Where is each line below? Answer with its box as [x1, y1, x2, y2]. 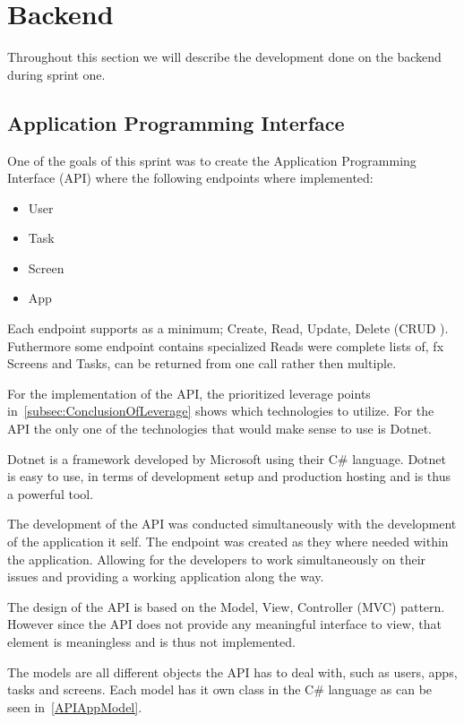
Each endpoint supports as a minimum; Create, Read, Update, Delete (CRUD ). [7, 319, 449, 338]
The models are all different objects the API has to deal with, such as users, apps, [7, 662, 458, 681]
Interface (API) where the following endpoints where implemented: [7, 168, 374, 187]
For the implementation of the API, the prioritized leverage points [7, 383, 371, 402]
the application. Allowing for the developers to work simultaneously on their [7, 549, 426, 568]
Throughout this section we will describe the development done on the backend [7, 47, 442, 66]
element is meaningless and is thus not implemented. [7, 632, 296, 650]
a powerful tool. [7, 484, 94, 503]
